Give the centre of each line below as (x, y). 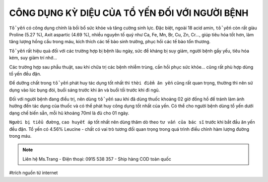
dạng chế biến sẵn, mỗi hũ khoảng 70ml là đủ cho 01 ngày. (69, 113)
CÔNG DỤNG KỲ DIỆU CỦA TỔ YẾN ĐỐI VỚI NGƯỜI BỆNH (129, 13)
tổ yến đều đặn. (25, 74)
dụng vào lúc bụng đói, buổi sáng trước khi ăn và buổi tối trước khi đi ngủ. (85, 90)
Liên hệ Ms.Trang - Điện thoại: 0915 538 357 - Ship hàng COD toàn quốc (97, 159)
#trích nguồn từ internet (33, 173)
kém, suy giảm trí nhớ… (33, 58)
